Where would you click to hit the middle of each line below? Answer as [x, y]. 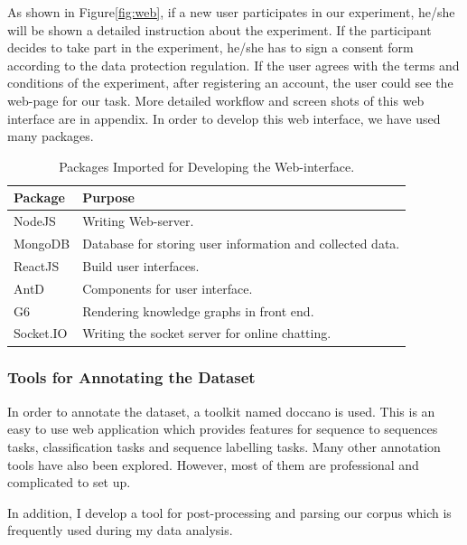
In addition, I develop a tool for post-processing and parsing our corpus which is [229, 512]
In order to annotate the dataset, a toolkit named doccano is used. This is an [221, 411]
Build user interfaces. [141, 265]
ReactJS [37, 265]
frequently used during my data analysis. [120, 530]
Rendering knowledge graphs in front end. [198, 310]
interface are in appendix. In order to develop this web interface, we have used [224, 118]
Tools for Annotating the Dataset [131, 377]
